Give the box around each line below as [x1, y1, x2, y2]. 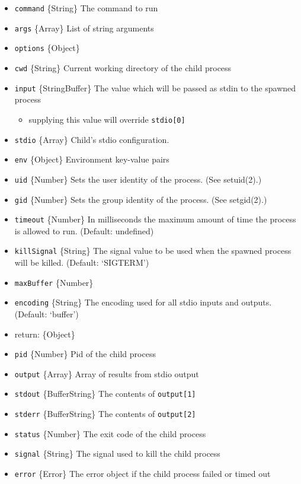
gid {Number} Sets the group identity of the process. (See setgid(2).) [14, 193, 267, 205]
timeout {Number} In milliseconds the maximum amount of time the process [14, 213, 296, 225]
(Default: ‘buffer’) [14, 307, 79, 320]
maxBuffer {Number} [14, 276, 94, 288]
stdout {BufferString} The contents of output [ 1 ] [14, 387, 196, 400]
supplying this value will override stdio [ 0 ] [28, 113, 185, 125]
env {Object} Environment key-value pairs [14, 153, 169, 165]
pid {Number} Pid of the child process [14, 348, 156, 360]
